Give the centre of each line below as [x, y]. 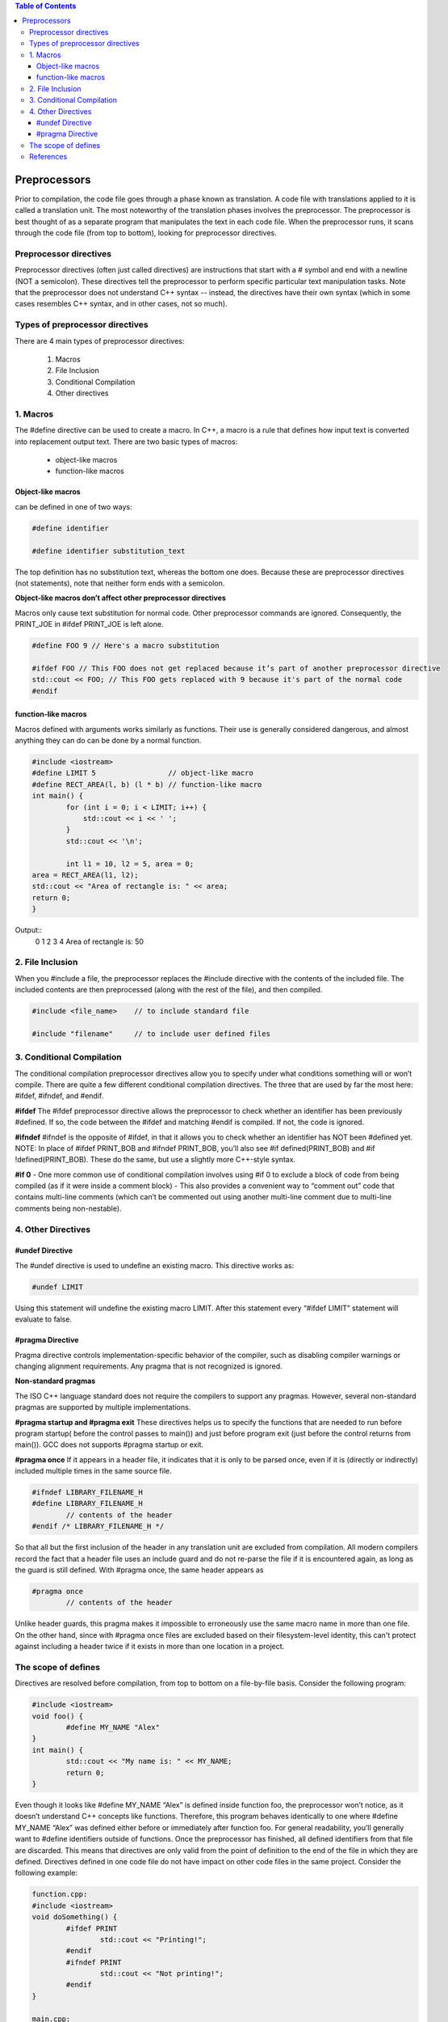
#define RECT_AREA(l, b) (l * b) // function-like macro [147, 784]
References [48, 157]
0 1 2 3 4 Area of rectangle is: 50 [90, 941]
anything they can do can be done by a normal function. [108, 741]
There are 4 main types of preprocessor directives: [100, 341]
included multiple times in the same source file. [93, 1471]
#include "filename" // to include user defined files [151, 1034]
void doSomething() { [75, 1917]
